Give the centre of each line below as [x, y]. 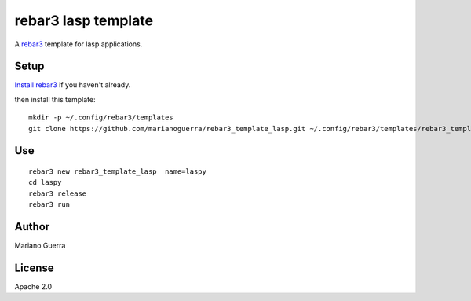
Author [32, 227]
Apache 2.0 [33, 287]
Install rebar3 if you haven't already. [73, 85]
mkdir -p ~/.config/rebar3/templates [101, 117]
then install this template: [55, 99]
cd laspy [45, 182]
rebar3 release [58, 193]
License [34, 268]
